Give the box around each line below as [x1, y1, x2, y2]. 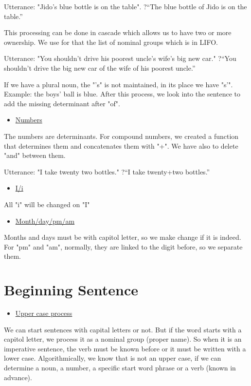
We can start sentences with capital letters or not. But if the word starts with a [4, 324, 242, 334]
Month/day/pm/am [15, 215, 75, 226]
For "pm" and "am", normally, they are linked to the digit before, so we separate [4, 241, 243, 251]
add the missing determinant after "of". [4, 98, 120, 108]
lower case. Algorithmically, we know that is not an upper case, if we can [4, 353, 221, 363]
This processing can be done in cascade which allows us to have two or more [4, 27, 232, 38]
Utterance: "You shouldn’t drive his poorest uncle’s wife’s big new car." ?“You [4, 53, 236, 63]
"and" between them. [4, 150, 66, 160]
